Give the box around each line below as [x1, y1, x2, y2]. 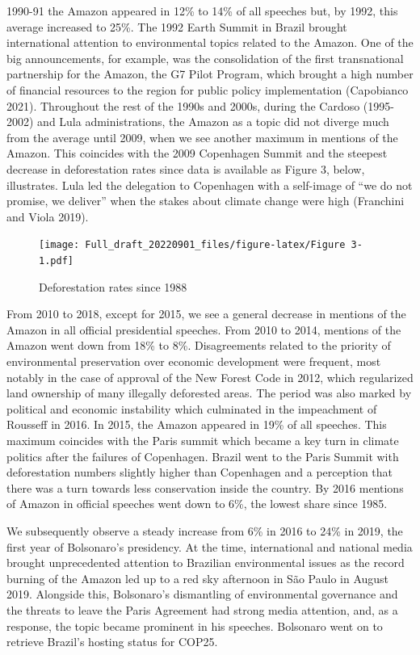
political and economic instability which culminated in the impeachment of [6, 400, 377, 417]
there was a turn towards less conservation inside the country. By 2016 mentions [6, 479, 404, 496]
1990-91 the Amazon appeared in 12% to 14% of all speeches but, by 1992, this [6, 2, 398, 19]
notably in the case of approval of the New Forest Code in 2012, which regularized [6, 368, 414, 385]
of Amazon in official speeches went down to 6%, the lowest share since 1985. [6, 495, 388, 512]
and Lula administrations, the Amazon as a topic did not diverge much [37, 113, 389, 130]
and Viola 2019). [6, 208, 89, 225]
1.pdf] [39, 254, 73, 267]
